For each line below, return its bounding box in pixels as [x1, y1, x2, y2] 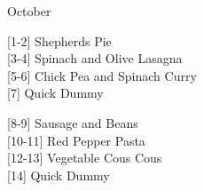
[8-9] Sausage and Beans [7, 113, 138, 131]
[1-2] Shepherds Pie [7, 31, 112, 50]
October [7, 2, 51, 20]
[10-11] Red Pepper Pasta [7, 131, 145, 149]
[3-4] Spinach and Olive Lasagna [7, 49, 183, 68]
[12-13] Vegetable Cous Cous [7, 148, 162, 167]
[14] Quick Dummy [7, 165, 110, 184]
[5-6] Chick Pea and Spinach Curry [7, 66, 197, 84]
